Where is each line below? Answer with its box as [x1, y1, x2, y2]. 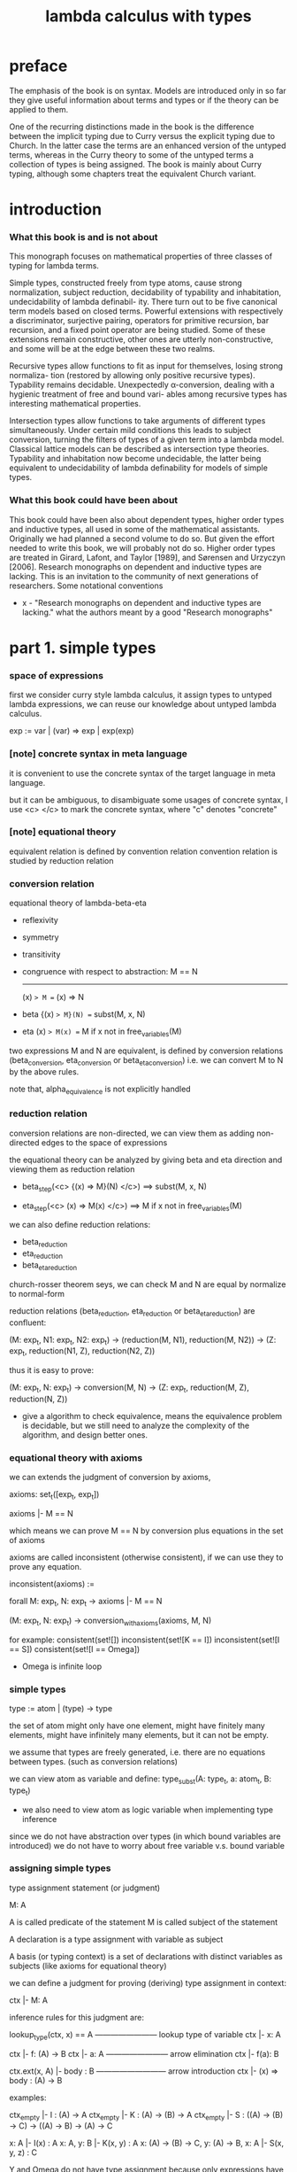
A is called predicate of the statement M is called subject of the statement [9, 1916, 278, 1928]
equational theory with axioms [9, 1451, 143, 1463]
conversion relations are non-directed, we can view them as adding [9, 1128, 255, 1138]
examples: [9, 2092, 47, 2103]
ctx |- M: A [9, 1995, 49, 2005]
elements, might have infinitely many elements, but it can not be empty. [9, 1729, 270, 1740]
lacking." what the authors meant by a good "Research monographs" [21, 607, 273, 617]
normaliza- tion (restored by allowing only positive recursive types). [9, 370, 255, 381]
